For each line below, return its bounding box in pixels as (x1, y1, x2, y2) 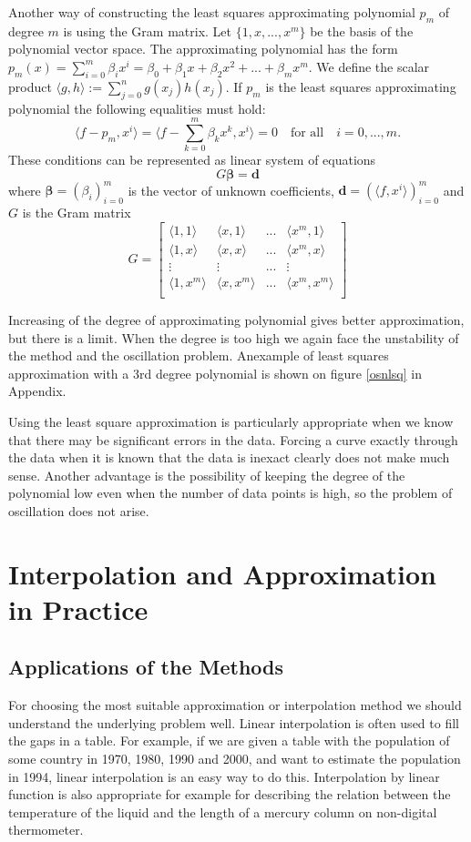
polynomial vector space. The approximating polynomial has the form (8, 39, 398, 58)
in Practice (8, 590, 148, 627)
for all (290, 126, 324, 139)
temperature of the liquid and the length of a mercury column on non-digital (8, 802, 437, 821)
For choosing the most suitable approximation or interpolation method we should (8, 695, 462, 715)
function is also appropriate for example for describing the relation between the (8, 785, 451, 804)
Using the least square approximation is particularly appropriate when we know (8, 411, 454, 431)
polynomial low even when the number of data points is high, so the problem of (8, 483, 453, 502)
